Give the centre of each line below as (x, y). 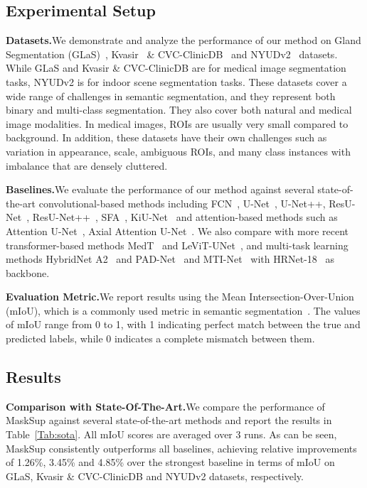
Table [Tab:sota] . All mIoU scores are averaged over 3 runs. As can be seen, (171, 434)
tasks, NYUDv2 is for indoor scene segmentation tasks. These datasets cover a (176, 81)
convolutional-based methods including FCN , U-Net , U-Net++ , (182, 203)
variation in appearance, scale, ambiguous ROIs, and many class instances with (178, 151)
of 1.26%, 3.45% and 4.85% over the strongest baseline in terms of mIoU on (170, 462)
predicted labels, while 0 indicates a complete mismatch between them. (160, 338)
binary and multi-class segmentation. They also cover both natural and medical (179, 110)
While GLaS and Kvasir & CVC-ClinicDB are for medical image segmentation (176, 68)
